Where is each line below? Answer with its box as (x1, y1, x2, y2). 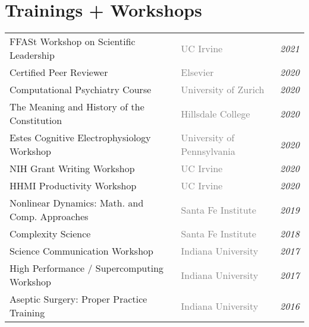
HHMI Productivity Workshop (10, 179, 137, 193)
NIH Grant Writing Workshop (10, 161, 135, 176)
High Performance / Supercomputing (10, 261, 164, 275)
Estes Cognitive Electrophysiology (10, 131, 151, 145)
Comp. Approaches (10, 209, 89, 224)
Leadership (10, 48, 55, 62)
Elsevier (181, 65, 214, 80)
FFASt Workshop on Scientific (10, 34, 135, 49)
